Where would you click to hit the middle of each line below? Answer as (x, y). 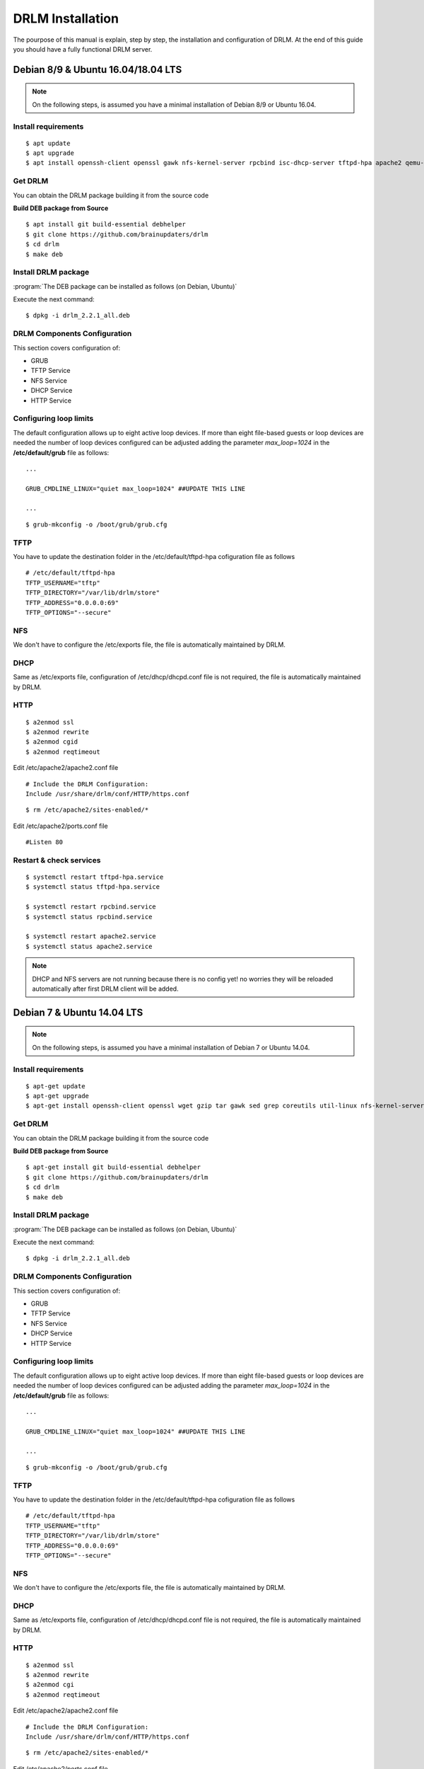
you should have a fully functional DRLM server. (83, 49)
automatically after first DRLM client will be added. (106, 989)
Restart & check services (57, 860)
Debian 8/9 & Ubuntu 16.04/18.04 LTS (98, 70)
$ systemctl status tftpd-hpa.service (93, 887)
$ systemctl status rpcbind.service (89, 917)
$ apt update (48, 143)
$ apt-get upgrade (58, 1096)
